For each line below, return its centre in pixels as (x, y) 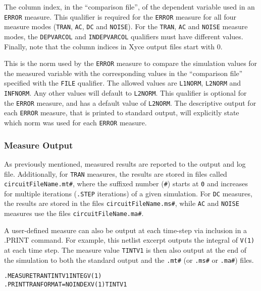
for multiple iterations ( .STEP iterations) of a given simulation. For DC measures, (128, 193)
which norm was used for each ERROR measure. (75, 123)
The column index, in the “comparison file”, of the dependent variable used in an (129, 7)
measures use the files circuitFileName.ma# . (74, 213)
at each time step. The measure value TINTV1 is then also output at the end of (125, 250)
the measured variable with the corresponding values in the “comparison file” (123, 73)
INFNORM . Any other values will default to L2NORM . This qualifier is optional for (125, 93)
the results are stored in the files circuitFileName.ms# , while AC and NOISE (122, 203)
